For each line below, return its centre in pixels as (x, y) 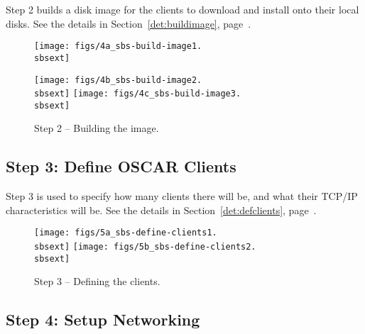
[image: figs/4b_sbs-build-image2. (118, 80)
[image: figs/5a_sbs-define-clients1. (126, 233)
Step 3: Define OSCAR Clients (121, 166)
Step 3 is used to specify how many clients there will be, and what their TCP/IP (182, 196)
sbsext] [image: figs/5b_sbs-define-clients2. (145, 247)
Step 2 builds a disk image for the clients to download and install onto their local (182, 9)
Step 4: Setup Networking (103, 319)
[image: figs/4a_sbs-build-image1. (118, 46)
